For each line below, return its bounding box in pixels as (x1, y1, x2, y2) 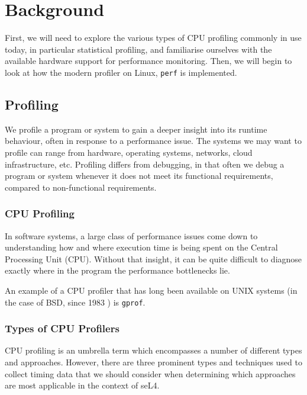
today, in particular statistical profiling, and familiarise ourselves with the (5, 43, 272, 55)
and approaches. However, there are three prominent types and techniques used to (5, 355, 302, 368)
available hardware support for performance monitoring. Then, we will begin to (5, 54, 292, 67)
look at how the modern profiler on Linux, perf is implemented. (5, 66, 237, 78)
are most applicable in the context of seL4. (5, 379, 160, 391)
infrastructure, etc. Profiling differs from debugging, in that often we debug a (5, 158, 285, 170)
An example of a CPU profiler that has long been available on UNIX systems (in (5, 284, 298, 296)
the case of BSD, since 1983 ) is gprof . (5, 296, 146, 308)
